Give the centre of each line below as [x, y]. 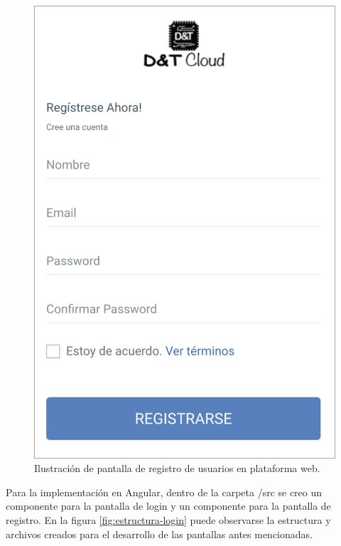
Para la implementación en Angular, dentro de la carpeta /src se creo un [164, 492]
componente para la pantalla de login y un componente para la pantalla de [168, 506]
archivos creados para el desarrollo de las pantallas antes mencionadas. [159, 534]
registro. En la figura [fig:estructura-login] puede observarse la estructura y [168, 519]
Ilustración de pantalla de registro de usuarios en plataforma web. [177, 468]
